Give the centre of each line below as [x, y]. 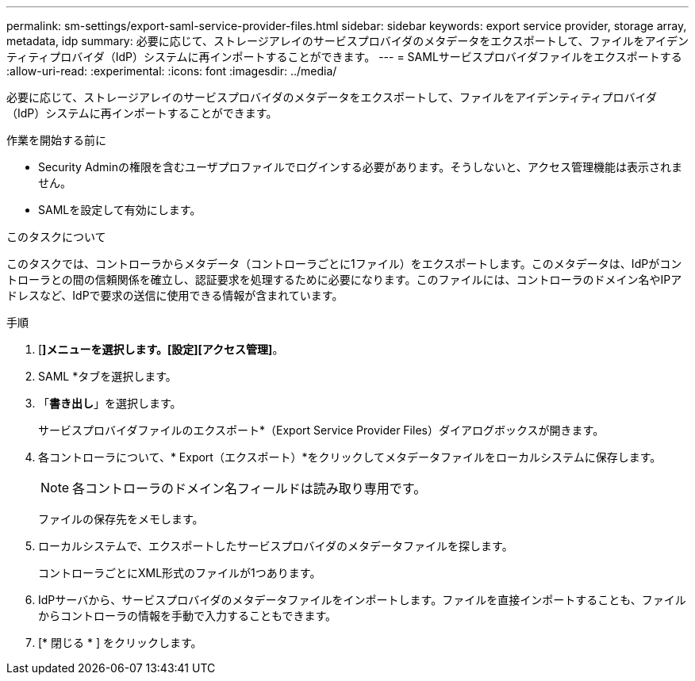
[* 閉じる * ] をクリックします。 [120, 643]
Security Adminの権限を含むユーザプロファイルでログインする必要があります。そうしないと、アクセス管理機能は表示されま [361, 167]
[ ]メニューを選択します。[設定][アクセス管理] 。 [161, 349]
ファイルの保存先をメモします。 [121, 519]
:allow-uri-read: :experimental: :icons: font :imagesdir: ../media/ [172, 71]
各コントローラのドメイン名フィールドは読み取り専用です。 [250, 488]
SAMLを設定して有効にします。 [120, 210]
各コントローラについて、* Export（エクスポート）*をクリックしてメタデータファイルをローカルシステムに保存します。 [350, 457]
